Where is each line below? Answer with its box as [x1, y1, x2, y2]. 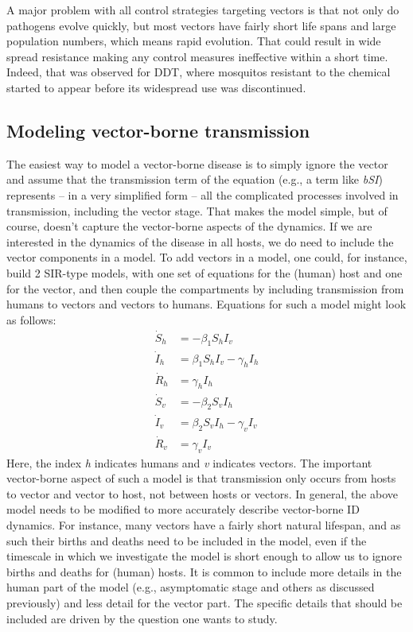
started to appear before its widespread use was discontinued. [6, 79, 306, 95]
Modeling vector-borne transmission [6, 118, 310, 142]
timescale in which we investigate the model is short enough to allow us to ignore [6, 548, 403, 564]
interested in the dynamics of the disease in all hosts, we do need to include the [6, 233, 394, 250]
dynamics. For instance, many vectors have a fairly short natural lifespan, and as [6, 516, 401, 533]
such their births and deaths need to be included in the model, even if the [6, 532, 367, 549]
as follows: [6, 311, 56, 328]
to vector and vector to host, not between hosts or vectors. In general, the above [6, 485, 399, 502]
